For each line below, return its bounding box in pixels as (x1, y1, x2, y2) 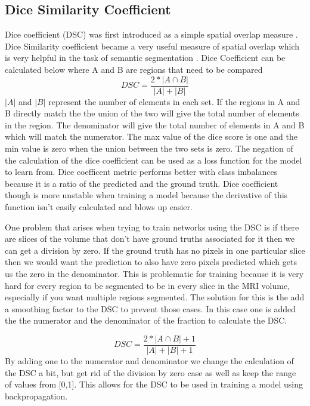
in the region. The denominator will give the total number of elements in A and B (5, 118, 305, 131)
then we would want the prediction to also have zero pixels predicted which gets (5, 256, 297, 268)
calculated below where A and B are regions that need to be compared (5, 63, 263, 75)
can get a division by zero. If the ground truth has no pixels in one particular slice (5, 244, 305, 256)
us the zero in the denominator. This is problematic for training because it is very (5, 267, 304, 279)
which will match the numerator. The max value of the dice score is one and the (5, 130, 297, 143)
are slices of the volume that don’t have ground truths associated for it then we (5, 232, 295, 245)
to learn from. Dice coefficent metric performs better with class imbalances (5, 165, 278, 178)
